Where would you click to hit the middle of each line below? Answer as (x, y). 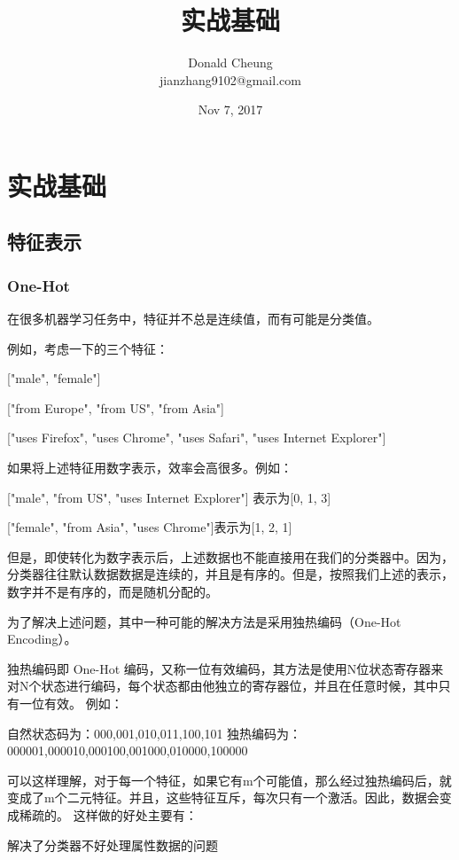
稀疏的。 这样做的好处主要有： (108, 814)
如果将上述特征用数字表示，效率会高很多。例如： (150, 468)
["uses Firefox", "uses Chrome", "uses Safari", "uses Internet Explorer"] (197, 438)
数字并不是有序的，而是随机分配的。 (113, 592)
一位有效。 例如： (71, 703)
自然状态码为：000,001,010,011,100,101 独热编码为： (155, 733)
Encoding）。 (42, 639)
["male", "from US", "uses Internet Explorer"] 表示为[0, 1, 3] (169, 497)
